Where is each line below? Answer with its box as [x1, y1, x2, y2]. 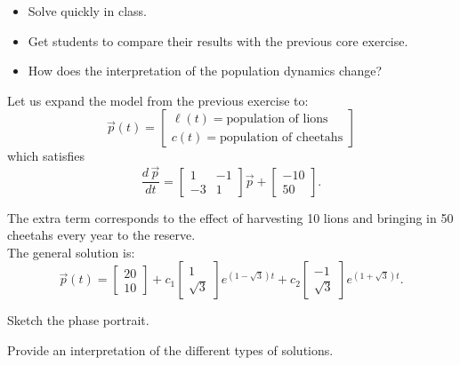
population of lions [226, 112, 328, 125]
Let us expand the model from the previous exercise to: [7, 91, 309, 109]
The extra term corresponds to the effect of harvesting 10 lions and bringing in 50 [7, 208, 454, 226]
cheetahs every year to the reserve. [7, 226, 196, 244]
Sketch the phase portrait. [7, 311, 149, 329]
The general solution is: [7, 242, 135, 261]
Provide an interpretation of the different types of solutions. [7, 341, 334, 360]
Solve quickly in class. [28, 2, 147, 20]
